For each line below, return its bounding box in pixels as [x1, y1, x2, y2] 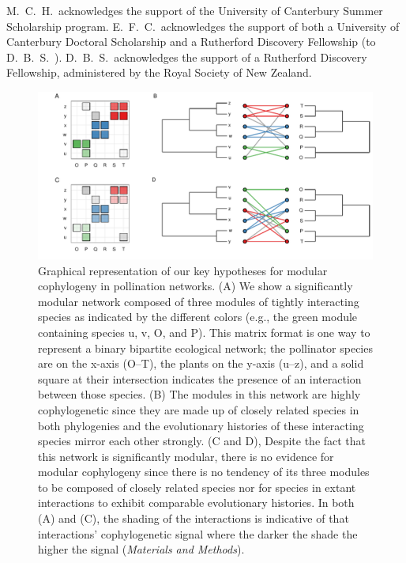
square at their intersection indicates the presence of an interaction [38, 370, 362, 387]
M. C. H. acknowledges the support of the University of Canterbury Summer [6, 2, 383, 18]
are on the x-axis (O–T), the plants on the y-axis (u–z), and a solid [38, 355, 364, 372]
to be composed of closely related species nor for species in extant [38, 478, 356, 495]
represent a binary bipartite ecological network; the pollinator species [38, 339, 373, 356]
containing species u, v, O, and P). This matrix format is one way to [38, 323, 370, 340]
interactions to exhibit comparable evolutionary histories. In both [38, 494, 355, 511]
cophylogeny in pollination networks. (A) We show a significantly [38, 278, 353, 294]
